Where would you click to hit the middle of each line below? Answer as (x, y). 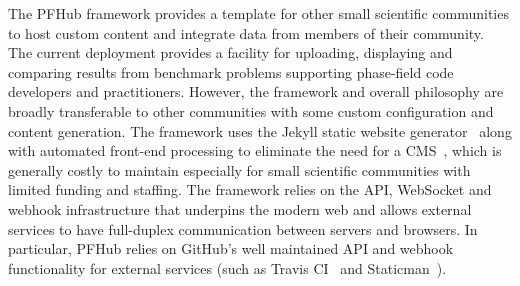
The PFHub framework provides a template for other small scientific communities (258, 13)
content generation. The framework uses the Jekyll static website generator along (260, 130)
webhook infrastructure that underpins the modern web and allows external (240, 208)
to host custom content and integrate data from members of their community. (246, 32)
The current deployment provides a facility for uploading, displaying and (230, 52)
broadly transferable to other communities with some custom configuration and (251, 110)
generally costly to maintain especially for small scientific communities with (239, 169)
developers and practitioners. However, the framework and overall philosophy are (256, 91)
